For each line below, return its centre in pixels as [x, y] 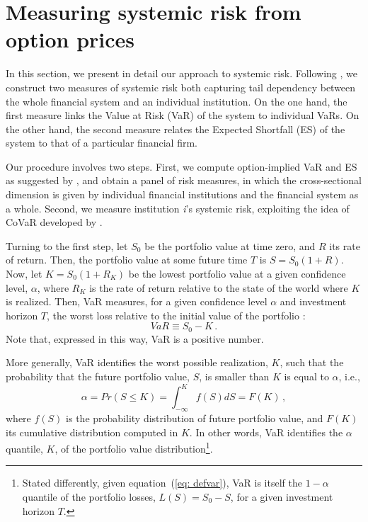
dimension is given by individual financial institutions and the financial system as [182, 194]
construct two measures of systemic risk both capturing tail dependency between [181, 87]
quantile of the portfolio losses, [89, 496]
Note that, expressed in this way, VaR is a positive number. [135, 338]
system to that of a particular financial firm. [102, 143]
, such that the [312, 362]
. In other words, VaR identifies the [266, 432]
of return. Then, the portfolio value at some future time [127, 260]
